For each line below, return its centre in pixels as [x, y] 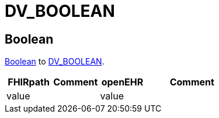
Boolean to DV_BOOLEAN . [55, 62]
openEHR [122, 82]
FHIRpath [29, 82]
